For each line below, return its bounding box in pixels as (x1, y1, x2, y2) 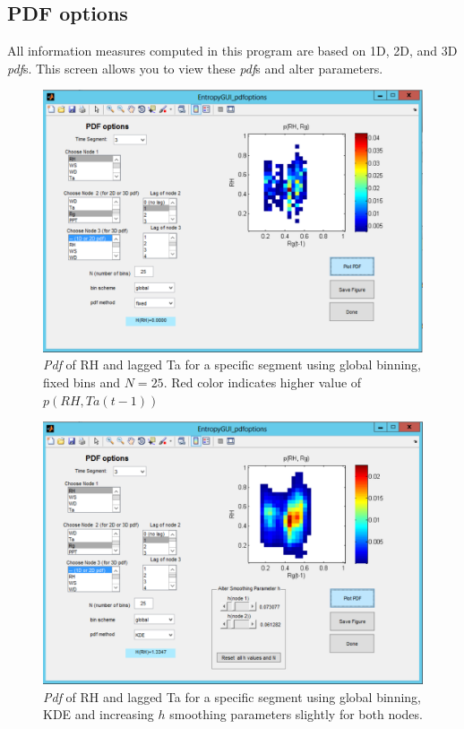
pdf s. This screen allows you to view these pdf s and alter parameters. (7, 58, 383, 77)
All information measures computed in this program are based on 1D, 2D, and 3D (7, 41, 458, 60)
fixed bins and (43, 372, 121, 391)
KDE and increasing (43, 705, 154, 724)
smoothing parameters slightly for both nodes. (169, 705, 423, 724)
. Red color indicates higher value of (163, 372, 362, 391)
